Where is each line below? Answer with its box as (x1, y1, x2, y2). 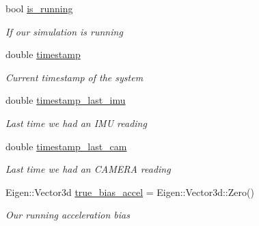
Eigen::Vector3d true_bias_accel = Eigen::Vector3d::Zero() (5, 184, 254, 199)
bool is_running (5, 1, 73, 15)
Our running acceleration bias (5, 208, 130, 222)
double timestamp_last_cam (5, 139, 127, 153)
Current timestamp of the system (5, 70, 144, 84)
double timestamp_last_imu (5, 93, 126, 107)
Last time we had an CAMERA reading (5, 162, 171, 176)
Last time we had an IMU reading (5, 115, 147, 130)
